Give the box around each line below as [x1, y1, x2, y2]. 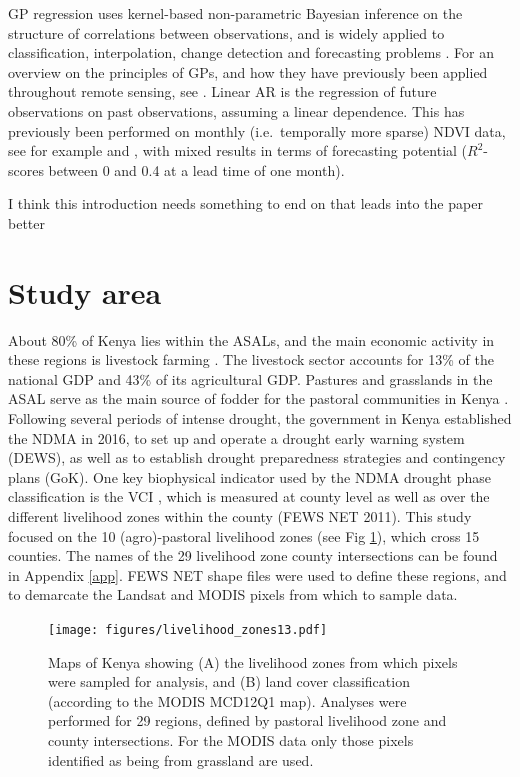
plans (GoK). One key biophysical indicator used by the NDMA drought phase [8, 466, 491, 487]
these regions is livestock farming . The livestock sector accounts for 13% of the [8, 349, 494, 370]
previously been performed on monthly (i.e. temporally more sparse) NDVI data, [8, 120, 506, 141]
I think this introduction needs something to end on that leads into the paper [8, 193, 483, 214]
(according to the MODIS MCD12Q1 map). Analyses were [48, 690, 407, 711]
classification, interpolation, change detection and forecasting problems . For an [8, 42, 495, 63]
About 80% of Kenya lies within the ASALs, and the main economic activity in [8, 329, 495, 350]
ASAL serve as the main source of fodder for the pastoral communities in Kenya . [8, 388, 509, 409]
